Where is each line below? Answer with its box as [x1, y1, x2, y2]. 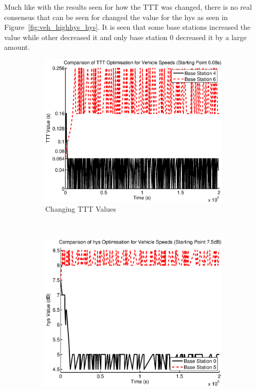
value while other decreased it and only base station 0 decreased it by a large [4, 31, 247, 42]
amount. [4, 42, 30, 52]
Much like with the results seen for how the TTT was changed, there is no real [4, 2, 252, 12]
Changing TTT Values [45, 203, 116, 214]
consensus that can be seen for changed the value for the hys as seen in [4, 11, 228, 22]
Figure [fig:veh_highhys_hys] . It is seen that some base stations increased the [4, 22, 251, 32]
